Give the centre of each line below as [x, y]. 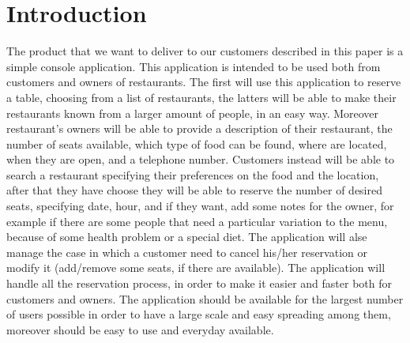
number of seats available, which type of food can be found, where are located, [197, 143]
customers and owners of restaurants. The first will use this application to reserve [204, 82]
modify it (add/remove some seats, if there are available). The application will [196, 268]
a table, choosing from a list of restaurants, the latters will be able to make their [201, 97]
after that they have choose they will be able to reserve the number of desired [194, 190]
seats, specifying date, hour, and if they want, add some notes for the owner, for [200, 206]
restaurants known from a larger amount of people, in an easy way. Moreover [193, 113]
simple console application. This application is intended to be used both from [194, 66]
